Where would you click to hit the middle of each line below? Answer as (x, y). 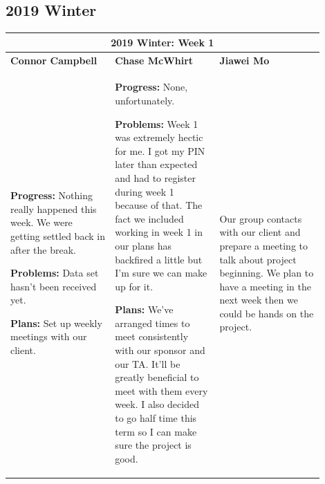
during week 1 (145, 191)
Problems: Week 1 (157, 123)
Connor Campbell (54, 60)
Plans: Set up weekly (56, 323)
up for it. (134, 286)
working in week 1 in (159, 232)
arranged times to (152, 323)
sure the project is (153, 445)
